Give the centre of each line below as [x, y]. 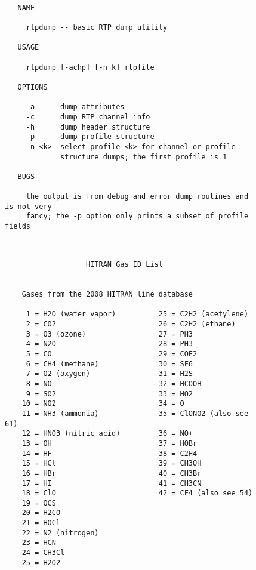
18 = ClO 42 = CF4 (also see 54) [137, 493]
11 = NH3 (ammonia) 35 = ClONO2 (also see [135, 413]
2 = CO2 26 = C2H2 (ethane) [131, 324]
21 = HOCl [41, 523]
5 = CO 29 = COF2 [112, 354]
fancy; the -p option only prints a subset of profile [137, 216]
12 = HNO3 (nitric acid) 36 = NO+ [107, 434]
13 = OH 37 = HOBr [110, 443]
